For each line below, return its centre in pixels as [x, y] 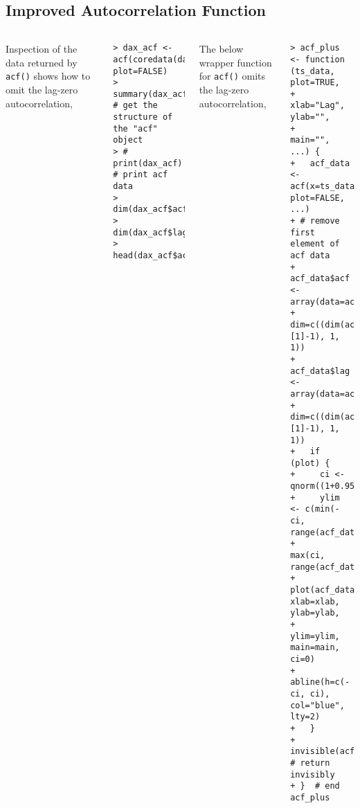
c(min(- [322, 509]
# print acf [141, 175]
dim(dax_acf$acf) [153, 209]
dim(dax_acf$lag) [153, 232]
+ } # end [315, 786]
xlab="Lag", [317, 106]
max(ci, [308, 556]
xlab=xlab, [315, 601]
